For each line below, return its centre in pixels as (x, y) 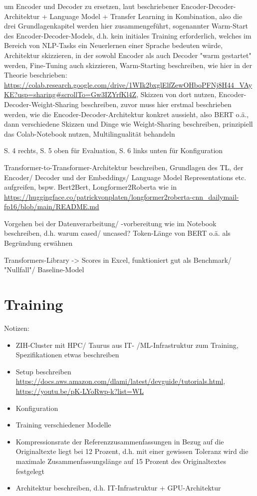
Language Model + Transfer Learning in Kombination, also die (146, 16)
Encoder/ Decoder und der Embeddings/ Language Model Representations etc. (125, 177)
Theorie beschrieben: (36, 75)
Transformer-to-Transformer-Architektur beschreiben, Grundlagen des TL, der (124, 167)
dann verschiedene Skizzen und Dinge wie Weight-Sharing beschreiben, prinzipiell (128, 124)
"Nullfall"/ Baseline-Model (44, 270)
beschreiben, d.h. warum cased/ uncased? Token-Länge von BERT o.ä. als (117, 233)
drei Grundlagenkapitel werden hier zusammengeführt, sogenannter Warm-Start (126, 26)
